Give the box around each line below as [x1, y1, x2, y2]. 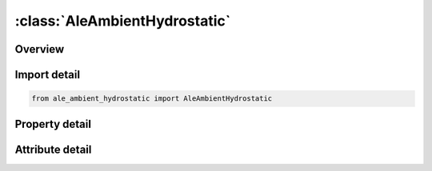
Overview [14, 42, 65, 56]
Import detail [14, 68, 80, 82]
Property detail [14, 117, 92, 131]
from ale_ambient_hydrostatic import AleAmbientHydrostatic [31, 94, 273, 103]
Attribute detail [14, 142, 92, 156]
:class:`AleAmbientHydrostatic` [14, 12, 231, 30]
